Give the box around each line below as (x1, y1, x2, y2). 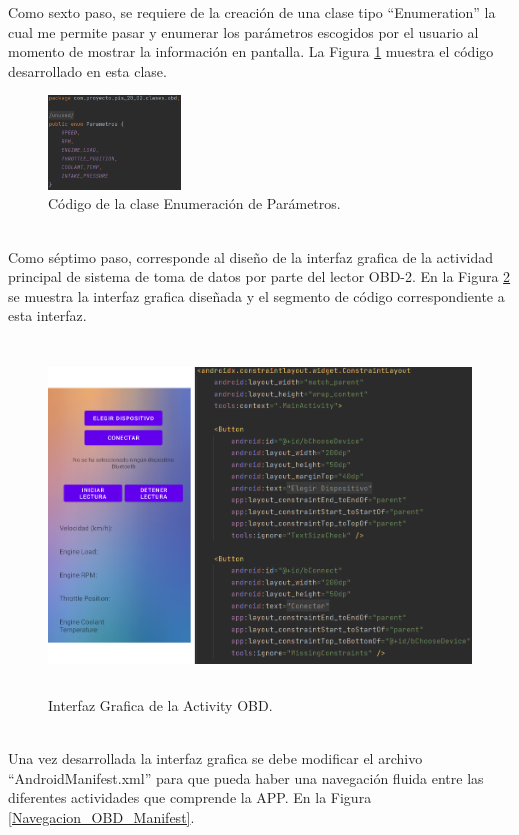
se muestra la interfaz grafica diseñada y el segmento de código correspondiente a (8, 285, 505, 306)
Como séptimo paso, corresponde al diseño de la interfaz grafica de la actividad (8, 246, 493, 267)
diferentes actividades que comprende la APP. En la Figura (8, 787, 372, 808)
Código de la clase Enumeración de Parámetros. (48, 193, 341, 214)
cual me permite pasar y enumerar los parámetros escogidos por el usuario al (8, 21, 479, 42)
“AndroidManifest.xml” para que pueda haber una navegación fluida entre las (8, 767, 484, 788)
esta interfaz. (8, 305, 87, 326)
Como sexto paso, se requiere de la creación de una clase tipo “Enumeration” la (8, 2, 496, 22)
